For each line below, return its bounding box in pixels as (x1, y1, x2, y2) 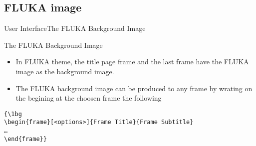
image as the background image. (15, 66, 114, 76)
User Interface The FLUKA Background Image (4, 23, 146, 33)
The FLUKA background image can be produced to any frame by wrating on (15, 83, 253, 93)
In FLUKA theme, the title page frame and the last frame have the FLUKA (15, 56, 249, 67)
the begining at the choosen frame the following (15, 93, 162, 103)
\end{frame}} (4, 135, 47, 143)
